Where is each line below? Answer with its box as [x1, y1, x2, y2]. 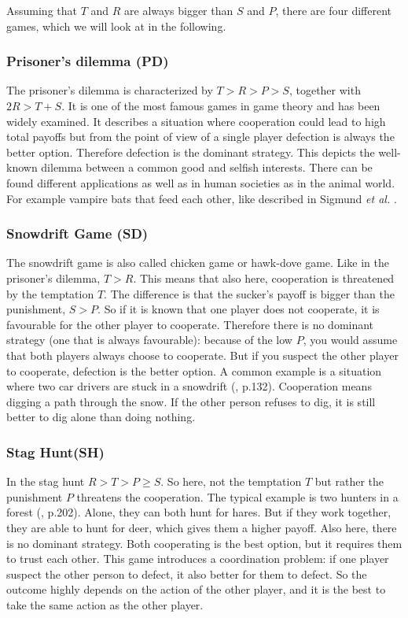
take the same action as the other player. [6, 596, 204, 612]
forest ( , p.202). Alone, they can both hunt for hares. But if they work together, [6, 504, 391, 520]
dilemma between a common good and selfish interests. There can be [41, 159, 373, 176]
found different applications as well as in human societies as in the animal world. [6, 174, 395, 191]
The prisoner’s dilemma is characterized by [6, 82, 213, 98]
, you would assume [303, 331, 398, 348]
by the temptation [6, 285, 94, 302]
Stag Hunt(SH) [6, 442, 105, 461]
